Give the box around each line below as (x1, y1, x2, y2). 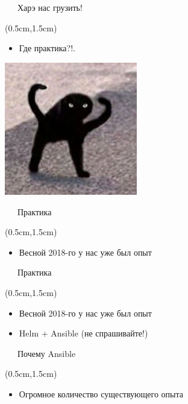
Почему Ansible (17, 347, 76, 359)
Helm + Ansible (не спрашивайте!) (19, 327, 148, 339)
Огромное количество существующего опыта (19, 387, 184, 400)
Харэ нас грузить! (17, 1, 83, 13)
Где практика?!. (19, 42, 75, 54)
